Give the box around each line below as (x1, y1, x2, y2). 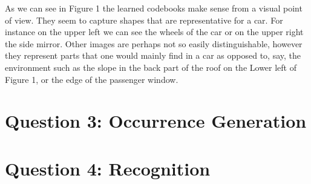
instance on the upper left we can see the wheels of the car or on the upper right (5, 25, 304, 38)
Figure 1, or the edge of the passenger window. (5, 73, 178, 85)
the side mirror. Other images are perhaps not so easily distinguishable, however (5, 37, 303, 50)
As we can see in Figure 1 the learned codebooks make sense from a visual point (5, 2, 303, 14)
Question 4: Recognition (5, 156, 211, 180)
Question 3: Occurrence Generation (5, 108, 307, 133)
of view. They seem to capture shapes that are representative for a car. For (5, 13, 283, 26)
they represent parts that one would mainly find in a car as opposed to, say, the (5, 49, 301, 62)
